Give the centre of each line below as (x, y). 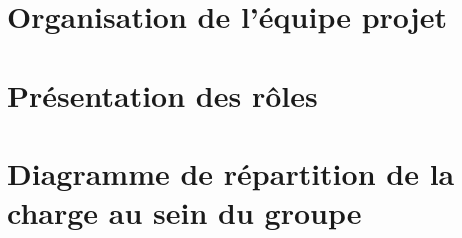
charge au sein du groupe (184, 212)
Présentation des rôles (162, 94)
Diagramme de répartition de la (231, 172)
